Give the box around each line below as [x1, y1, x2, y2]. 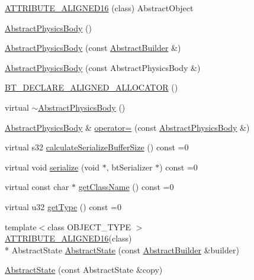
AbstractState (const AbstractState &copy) [5, 263, 163, 276]
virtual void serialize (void [5, 160, 100, 173]
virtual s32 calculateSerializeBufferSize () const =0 [5, 141, 189, 153]
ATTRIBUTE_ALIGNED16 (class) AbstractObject [5, 2, 194, 14]
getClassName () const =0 [78, 181, 174, 193]
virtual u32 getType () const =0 [5, 200, 121, 213]
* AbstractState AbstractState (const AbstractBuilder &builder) [5, 243, 239, 256]
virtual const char [5, 181, 69, 193]
